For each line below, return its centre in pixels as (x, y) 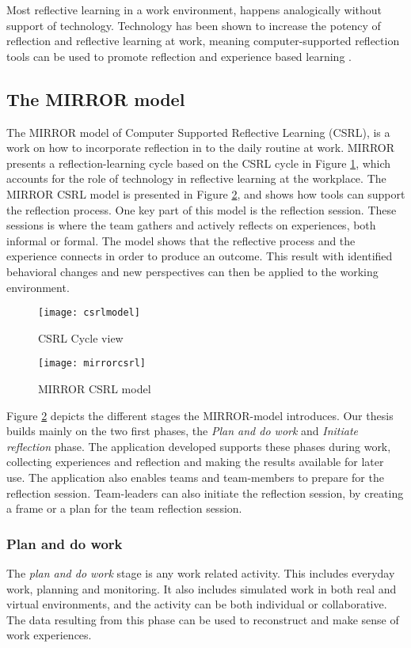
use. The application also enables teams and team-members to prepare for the (195, 477)
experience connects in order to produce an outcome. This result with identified (200, 256)
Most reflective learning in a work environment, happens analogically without (194, 9)
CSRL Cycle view (81, 337)
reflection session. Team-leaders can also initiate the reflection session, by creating (205, 493)
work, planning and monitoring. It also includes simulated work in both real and (202, 588)
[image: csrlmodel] (89, 313)
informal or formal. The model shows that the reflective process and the (181, 240)
